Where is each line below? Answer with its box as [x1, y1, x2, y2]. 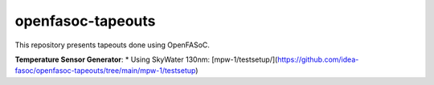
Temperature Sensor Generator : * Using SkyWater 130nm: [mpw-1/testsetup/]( [14, 55, 278, 64]
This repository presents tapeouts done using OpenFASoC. [14, 40, 211, 50]
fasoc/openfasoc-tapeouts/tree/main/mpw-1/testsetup [14, 66, 196, 75]
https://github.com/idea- [277, 55, 359, 64]
